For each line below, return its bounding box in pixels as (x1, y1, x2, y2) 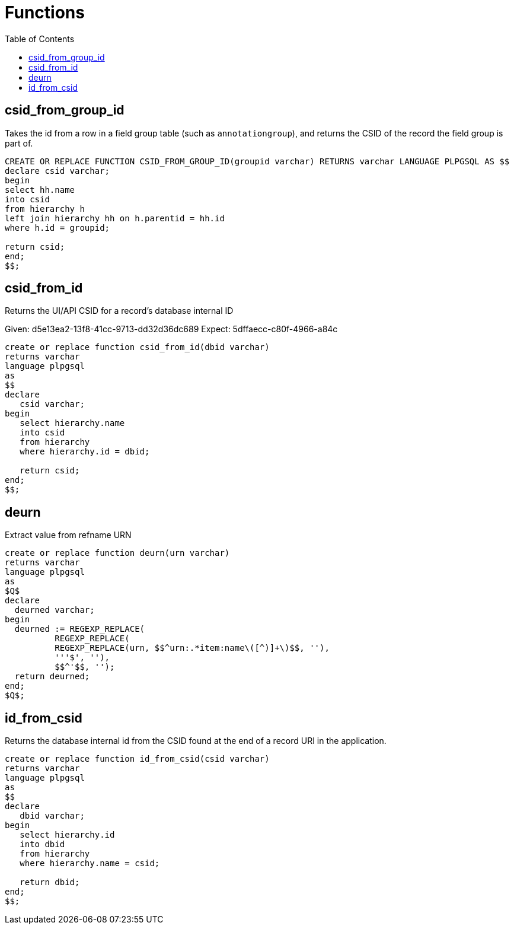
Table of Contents (5, 33, 75, 44)
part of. (5, 138, 33, 148)
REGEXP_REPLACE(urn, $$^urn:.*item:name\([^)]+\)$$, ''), (55, 643, 330, 653)
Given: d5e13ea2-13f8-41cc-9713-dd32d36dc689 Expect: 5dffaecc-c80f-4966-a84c (5, 324, 338, 335)
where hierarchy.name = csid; (20, 858, 160, 868)
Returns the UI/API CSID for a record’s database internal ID (5, 306, 234, 316)
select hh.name (5, 184, 75, 195)
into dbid (20, 839, 65, 850)
